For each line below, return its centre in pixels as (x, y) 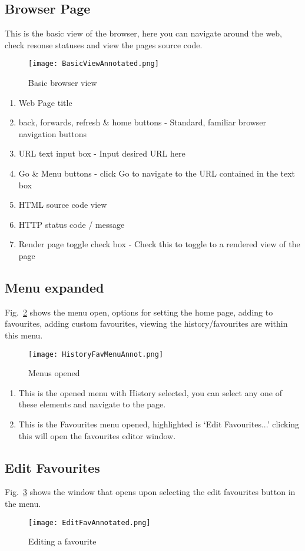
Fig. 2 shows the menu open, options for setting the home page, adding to (139, 312)
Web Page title (45, 102)
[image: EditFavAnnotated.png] (89, 522)
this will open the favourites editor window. (97, 435)
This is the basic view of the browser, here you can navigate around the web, (143, 33)
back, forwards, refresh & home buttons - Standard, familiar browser (142, 122)
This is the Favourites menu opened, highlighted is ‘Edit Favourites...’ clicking (159, 424)
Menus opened (54, 373)
